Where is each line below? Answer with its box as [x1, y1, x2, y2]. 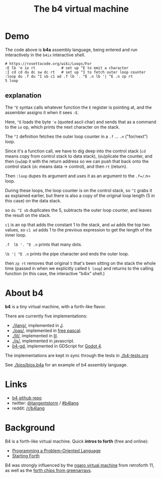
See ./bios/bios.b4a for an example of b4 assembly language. [5, 362, 128, 367]
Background [5, 422, 55, 433]
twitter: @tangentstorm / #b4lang [12, 400, 79, 406]
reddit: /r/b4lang [12, 405, 45, 411]
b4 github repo [12, 395, 42, 401]
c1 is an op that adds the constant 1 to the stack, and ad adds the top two [5, 222, 150, 228]
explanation [5, 91, 42, 100]
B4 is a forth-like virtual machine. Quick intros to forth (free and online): [5, 438, 149, 444]
